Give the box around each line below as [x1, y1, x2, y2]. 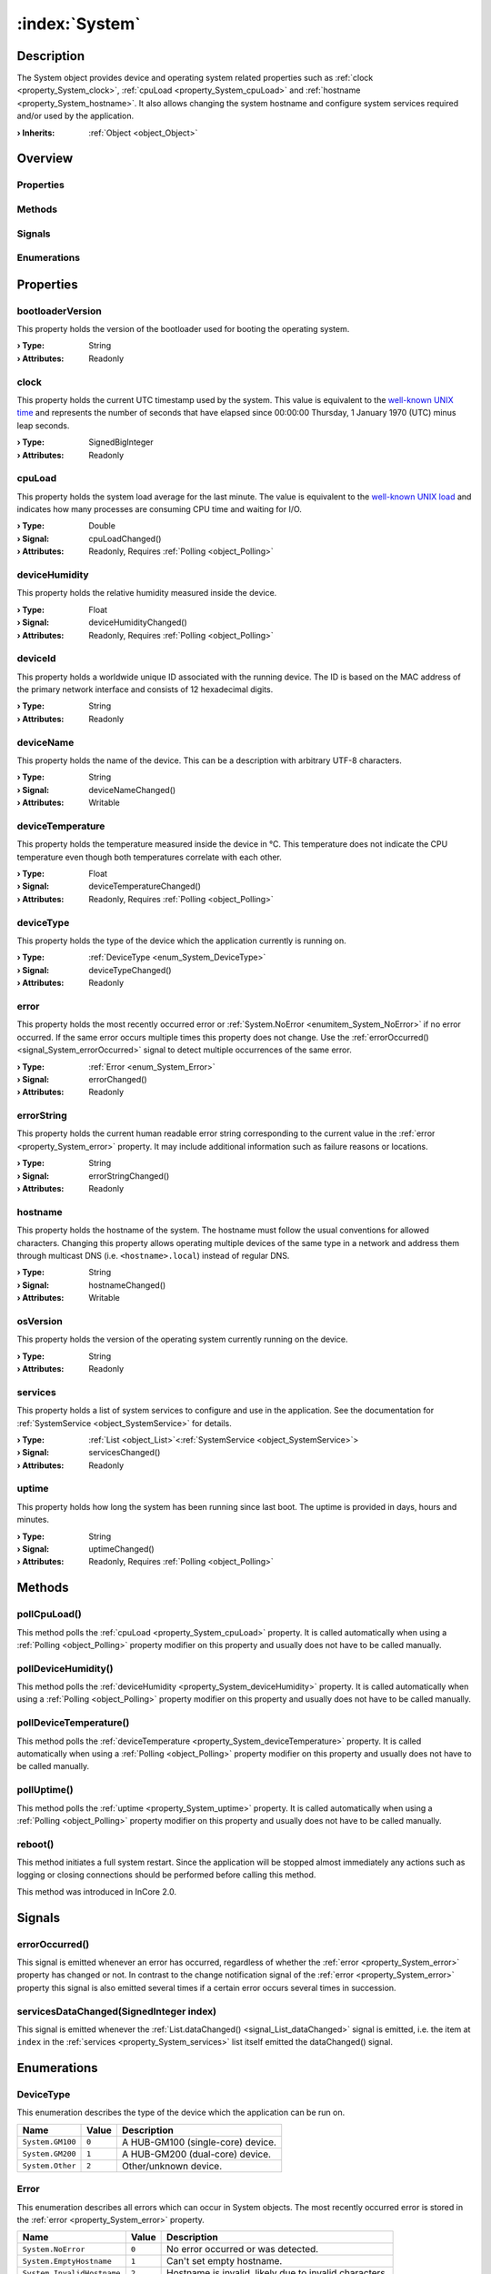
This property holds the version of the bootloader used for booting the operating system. [16, 324, 350, 335]
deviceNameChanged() [88, 784, 176, 795]
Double [88, 520, 115, 531]
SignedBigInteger [88, 437, 154, 448]
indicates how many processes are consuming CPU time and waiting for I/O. [16, 504, 302, 515]
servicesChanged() [88, 1447, 161, 1458]
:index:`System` [16, 14, 141, 34]
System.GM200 [22, 2149, 76, 2159]
